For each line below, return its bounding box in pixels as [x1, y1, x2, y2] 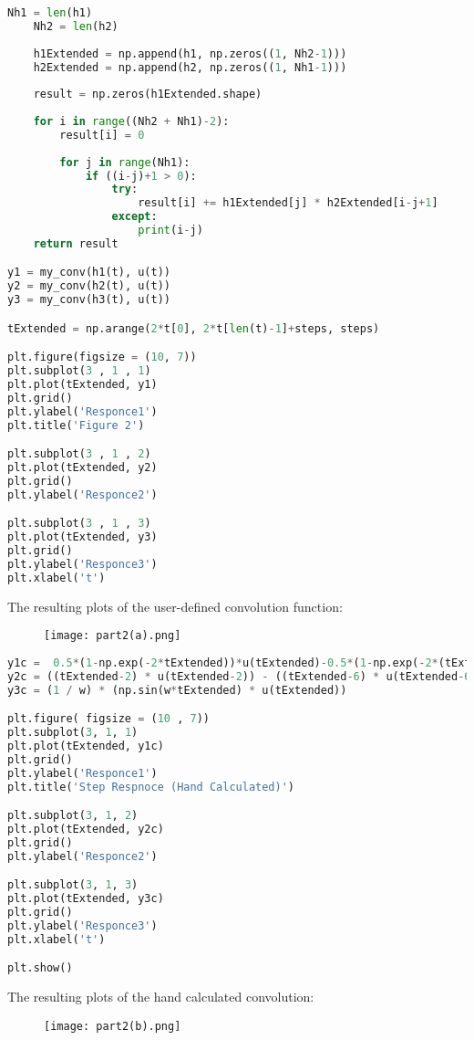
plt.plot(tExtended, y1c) [7, 739, 164, 752]
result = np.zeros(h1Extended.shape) [33, 88, 263, 101]
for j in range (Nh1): [59, 155, 191, 169]
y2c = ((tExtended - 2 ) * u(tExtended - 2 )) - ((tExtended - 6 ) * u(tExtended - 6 [7, 669, 471, 683]
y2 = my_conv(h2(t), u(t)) [7, 279, 170, 293]
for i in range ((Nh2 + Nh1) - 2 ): [33, 115, 230, 128]
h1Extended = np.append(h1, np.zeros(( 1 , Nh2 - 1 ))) [33, 47, 347, 60]
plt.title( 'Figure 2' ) [7, 418, 145, 432]
